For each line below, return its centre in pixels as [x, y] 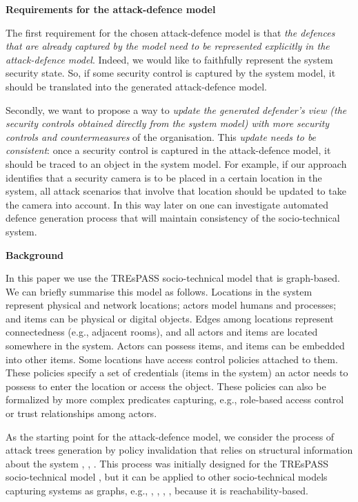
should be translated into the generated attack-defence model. [137, 86]
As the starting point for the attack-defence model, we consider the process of [170, 436]
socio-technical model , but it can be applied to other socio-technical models [167, 477]
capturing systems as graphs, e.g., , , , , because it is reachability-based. [157, 490]
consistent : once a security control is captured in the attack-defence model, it [168, 150]
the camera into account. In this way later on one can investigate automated [167, 204]
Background [35, 254]
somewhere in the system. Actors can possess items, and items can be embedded [175, 346]
